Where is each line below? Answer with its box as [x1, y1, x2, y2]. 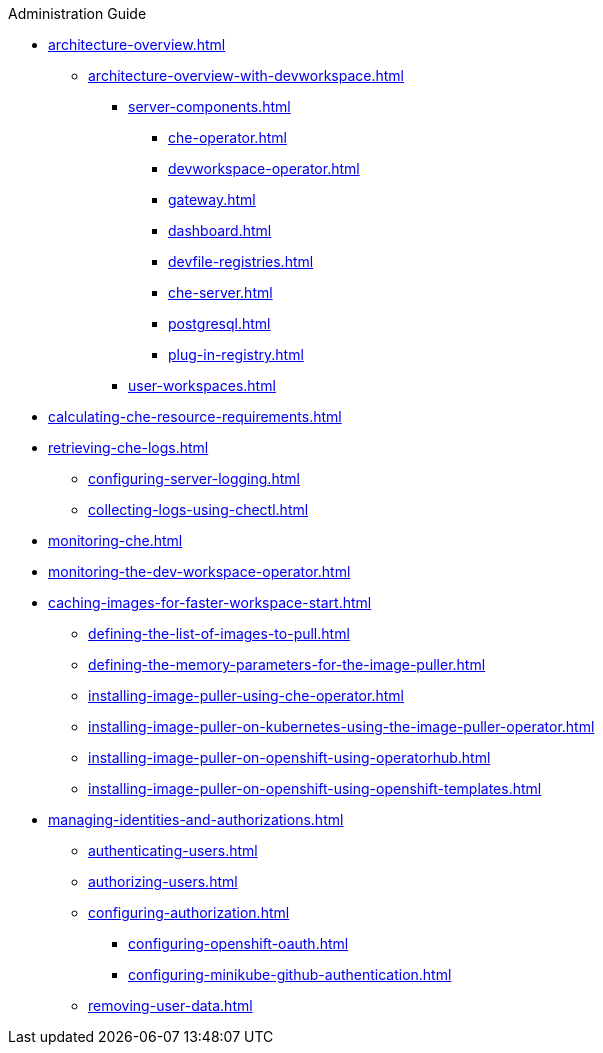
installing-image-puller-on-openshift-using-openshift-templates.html [88, 780, 542, 797]
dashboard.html [168, 222, 272, 239]
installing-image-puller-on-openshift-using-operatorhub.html [88, 749, 491, 766]
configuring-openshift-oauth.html [128, 935, 349, 952]
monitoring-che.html [48, 532, 183, 549]
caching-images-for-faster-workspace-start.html [48, 594, 372, 611]
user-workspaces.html [128, 377, 276, 394]
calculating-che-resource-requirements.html [48, 408, 342, 425]
